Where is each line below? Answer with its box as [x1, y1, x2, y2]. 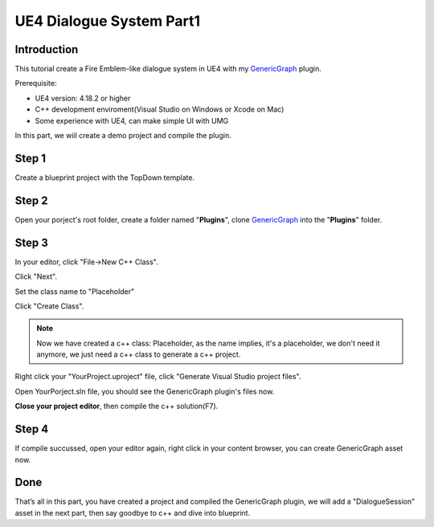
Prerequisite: [14, 79, 58, 88]
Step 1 [14, 151, 47, 165]
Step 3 [14, 235, 48, 249]
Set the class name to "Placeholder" [14, 286, 135, 296]
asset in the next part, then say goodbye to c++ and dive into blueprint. [14, 508, 251, 517]
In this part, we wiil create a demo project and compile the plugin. [14, 131, 232, 141]
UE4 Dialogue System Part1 [14, 12, 201, 30]
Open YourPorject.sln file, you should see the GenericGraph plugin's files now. [14, 386, 275, 396]
